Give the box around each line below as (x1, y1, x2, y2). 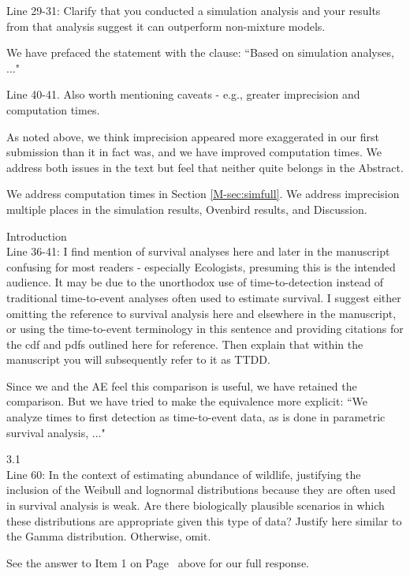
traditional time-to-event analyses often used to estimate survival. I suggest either (6, 289, 401, 305)
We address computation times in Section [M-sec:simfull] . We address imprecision (6, 185, 400, 202)
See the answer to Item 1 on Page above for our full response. (6, 554, 309, 570)
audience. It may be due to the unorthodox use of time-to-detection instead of (6, 274, 384, 290)
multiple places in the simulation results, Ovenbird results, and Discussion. (6, 200, 367, 217)
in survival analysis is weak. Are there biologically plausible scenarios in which (6, 497, 385, 514)
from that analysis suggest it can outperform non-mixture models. (6, 17, 326, 34)
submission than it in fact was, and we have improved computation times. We (6, 144, 382, 160)
